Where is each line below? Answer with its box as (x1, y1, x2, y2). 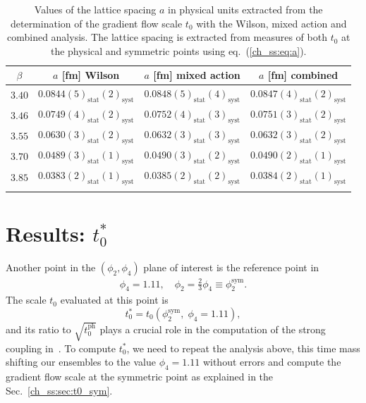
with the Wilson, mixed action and (196, 15, 347, 30)
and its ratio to (6, 321, 71, 336)
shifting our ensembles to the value (6, 354, 156, 369)
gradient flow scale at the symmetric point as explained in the (6, 368, 274, 383)
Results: (6, 219, 85, 248)
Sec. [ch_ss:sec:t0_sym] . (6, 383, 113, 397)
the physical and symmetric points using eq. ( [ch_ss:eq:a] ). (50, 43, 307, 58)
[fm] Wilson (61, 68, 120, 82)
